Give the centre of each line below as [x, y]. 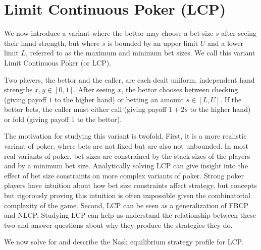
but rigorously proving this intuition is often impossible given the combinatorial [127, 195]
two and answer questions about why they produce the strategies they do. [118, 225]
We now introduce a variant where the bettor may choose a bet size [109, 33]
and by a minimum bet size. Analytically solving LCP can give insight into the [126, 166]
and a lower [225, 43]
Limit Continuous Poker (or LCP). [58, 62]
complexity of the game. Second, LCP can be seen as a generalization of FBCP [126, 205]
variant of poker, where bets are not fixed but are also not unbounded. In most [126, 146]
